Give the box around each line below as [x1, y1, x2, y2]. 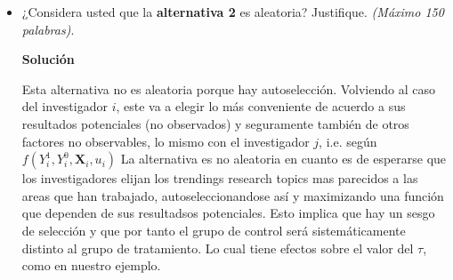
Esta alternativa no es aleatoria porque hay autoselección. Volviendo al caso [21, 79, 435, 98]
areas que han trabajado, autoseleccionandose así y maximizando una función [21, 186, 444, 204]
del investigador [21, 97, 108, 116]
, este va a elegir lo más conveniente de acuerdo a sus [116, 97, 406, 116]
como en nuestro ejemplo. [21, 256, 161, 275]
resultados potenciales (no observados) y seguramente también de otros [21, 114, 409, 132]
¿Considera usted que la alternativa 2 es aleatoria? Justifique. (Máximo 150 [21, 3, 444, 20]
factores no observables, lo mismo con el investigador [21, 132, 310, 150]
